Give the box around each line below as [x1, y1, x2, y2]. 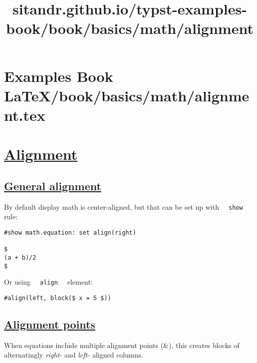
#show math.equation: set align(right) [4, 229, 136, 236]
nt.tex [4, 104, 45, 125]
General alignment [4, 178, 101, 193]
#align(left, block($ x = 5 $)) [4, 294, 111, 302]
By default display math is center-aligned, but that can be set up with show [4, 201, 243, 212]
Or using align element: [4, 277, 93, 287]
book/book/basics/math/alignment [6, 18, 254, 38]
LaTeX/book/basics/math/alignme [4, 85, 250, 105]
